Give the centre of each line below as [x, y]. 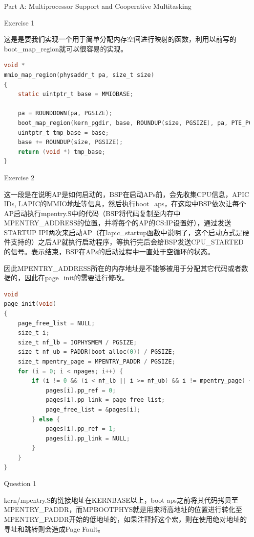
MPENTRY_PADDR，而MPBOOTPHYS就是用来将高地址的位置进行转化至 [123, 509]
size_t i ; [34, 333]
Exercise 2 [19, 177]
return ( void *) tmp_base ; [62, 152]
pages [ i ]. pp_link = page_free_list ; [105, 400]
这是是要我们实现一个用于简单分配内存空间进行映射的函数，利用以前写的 [120, 39]
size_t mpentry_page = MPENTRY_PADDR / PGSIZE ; [96, 362]
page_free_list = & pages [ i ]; [93, 409]
